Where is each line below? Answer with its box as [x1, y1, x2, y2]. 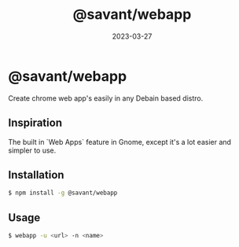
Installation [8, 168, 64, 182]
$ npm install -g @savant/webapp [8, 189, 118, 197]
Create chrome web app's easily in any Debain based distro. [8, 93, 204, 103]
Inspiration [8, 116, 63, 130]
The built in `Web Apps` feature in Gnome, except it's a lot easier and [8, 137, 232, 146]
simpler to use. [8, 146, 57, 155]
